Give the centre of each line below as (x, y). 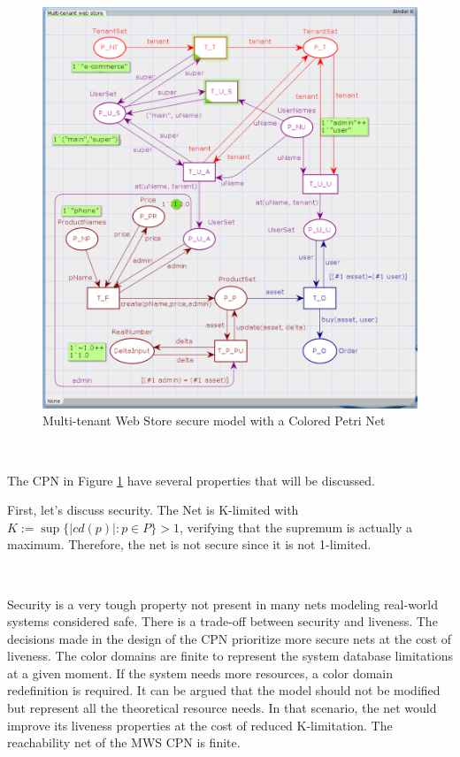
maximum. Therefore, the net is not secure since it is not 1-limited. (189, 544)
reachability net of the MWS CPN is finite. (124, 742)
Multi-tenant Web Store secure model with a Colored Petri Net (214, 421)
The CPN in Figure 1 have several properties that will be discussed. (191, 480)
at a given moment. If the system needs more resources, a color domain (200, 673)
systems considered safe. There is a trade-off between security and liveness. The (222, 621)
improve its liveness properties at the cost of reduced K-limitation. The (200, 725)
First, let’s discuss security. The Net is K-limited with (153, 510)
